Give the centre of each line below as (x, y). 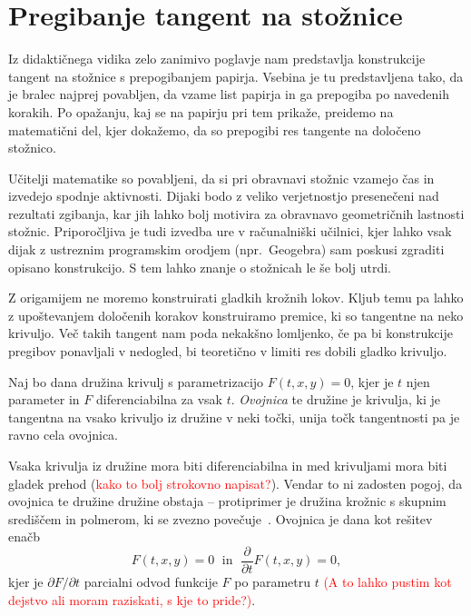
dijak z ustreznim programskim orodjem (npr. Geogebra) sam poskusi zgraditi (226, 249)
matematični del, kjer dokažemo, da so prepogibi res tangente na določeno (215, 129)
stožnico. (32, 148)
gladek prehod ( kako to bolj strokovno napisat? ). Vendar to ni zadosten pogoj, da (235, 483)
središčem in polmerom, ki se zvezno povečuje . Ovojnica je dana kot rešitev (221, 518)
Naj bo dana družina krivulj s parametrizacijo (136, 381)
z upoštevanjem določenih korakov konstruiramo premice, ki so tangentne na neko (236, 315)
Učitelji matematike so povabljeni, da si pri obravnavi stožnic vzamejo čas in (221, 178)
